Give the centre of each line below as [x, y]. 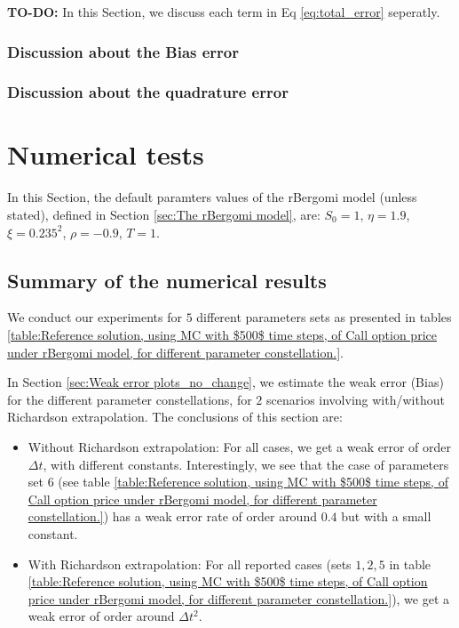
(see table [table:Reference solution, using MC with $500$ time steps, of [253, 482]
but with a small [386, 516]
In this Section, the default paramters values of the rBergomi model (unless [212, 197]
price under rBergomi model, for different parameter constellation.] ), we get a [239, 598]
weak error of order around [101, 616]
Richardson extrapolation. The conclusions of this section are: [175, 417]
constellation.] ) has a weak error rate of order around [172, 516]
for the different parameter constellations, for [130, 399]
